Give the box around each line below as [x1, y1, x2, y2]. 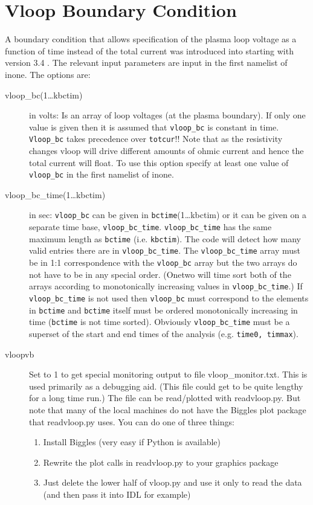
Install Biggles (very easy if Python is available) [43, 436, 221, 448]
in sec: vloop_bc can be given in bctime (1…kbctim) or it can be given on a [29, 208, 306, 221]
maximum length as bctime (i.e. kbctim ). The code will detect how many [29, 232, 301, 245]
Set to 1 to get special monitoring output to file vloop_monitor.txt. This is [29, 368, 308, 381]
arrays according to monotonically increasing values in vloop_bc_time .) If [29, 280, 303, 292]
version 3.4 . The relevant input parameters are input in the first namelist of [5, 56, 288, 69]
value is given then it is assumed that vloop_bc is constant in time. [29, 120, 279, 133]
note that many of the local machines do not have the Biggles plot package [29, 403, 306, 416]
